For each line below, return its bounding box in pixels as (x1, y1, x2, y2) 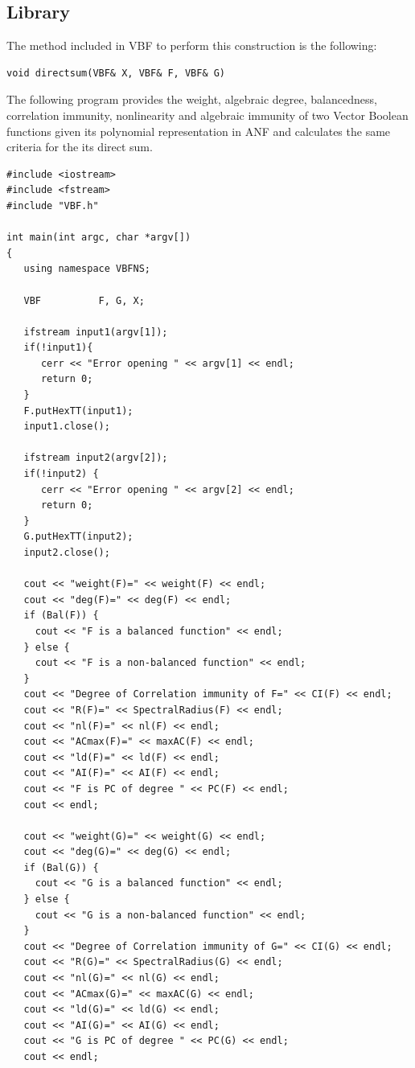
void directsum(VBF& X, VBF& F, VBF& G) (6, 67, 226, 79)
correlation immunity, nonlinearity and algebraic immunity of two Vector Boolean (6, 106, 409, 123)
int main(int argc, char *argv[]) (6, 232, 191, 244)
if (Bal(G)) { (23, 861, 99, 873)
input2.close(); (23, 547, 110, 559)
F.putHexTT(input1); (23, 405, 134, 417)
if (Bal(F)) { (23, 610, 99, 622)
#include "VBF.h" (6, 199, 99, 212)
